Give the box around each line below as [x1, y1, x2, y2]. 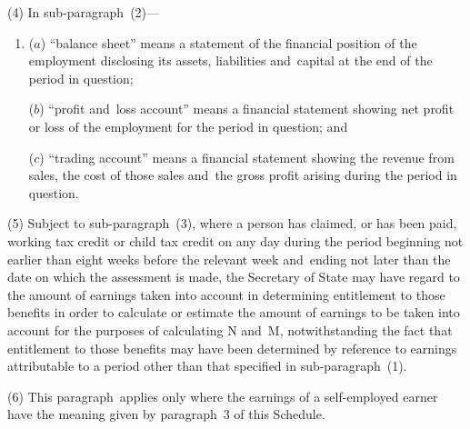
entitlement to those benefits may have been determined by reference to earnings [7, 338, 457, 357]
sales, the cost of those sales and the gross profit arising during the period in [28, 165, 457, 185]
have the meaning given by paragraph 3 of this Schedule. [7, 404, 325, 424]
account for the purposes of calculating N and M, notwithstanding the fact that [7, 320, 453, 339]
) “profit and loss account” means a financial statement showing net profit [39, 99, 455, 118]
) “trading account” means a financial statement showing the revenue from [39, 147, 455, 166]
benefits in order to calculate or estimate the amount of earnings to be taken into [7, 303, 460, 322]
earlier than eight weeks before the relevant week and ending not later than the [7, 249, 451, 268]
